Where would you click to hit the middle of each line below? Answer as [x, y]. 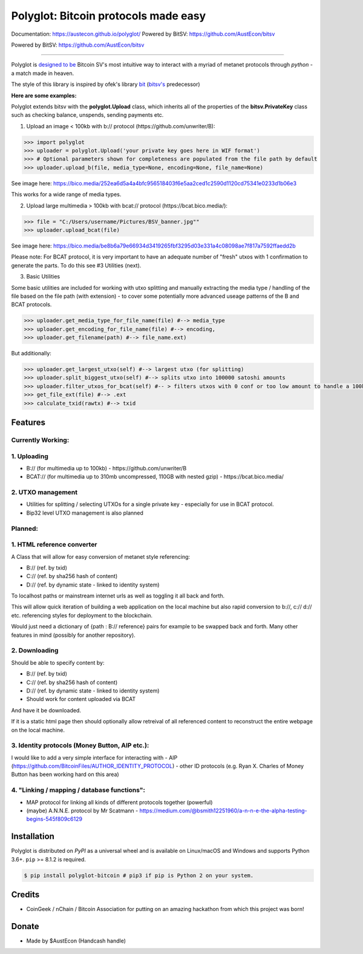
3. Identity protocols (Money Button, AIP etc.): [80, 746]
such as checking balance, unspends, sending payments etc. [87, 115]
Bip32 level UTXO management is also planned [85, 513]
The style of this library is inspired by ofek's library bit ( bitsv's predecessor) [106, 84]
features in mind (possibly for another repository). [73, 635]
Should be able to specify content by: [58, 662]
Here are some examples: [44, 95]
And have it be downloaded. [46, 710]
